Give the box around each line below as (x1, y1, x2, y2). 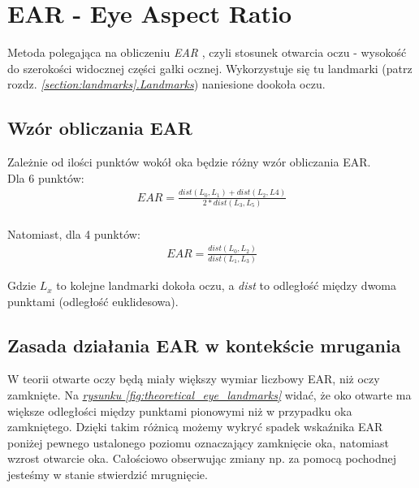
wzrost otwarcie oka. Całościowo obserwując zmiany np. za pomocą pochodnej (7, 450, 397, 467)
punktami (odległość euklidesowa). (7, 292, 179, 309)
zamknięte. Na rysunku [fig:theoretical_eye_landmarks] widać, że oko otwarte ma (7, 387, 412, 404)
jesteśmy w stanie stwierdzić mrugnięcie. (7, 466, 208, 482)
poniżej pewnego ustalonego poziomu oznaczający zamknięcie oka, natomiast (7, 434, 389, 451)
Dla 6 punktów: (7, 169, 84, 186)
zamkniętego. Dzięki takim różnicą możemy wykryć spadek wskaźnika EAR (7, 418, 383, 435)
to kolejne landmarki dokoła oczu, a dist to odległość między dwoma (56, 277, 397, 294)
